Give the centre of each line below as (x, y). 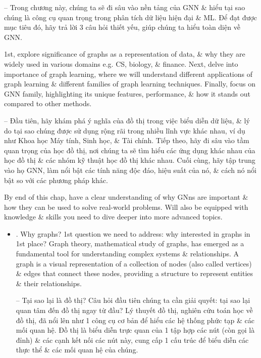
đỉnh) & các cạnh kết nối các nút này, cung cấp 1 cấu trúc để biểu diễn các (132, 340)
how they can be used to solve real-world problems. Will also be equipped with (126, 207)
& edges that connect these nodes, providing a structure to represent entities (135, 273)
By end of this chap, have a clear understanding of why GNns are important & (126, 197)
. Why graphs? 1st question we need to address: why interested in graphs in (133, 233)
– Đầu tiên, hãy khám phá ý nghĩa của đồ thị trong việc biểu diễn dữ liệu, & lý (127, 120)
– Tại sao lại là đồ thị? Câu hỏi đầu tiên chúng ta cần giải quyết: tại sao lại (133, 300)
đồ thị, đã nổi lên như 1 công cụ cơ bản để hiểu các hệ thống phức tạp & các (135, 320)
